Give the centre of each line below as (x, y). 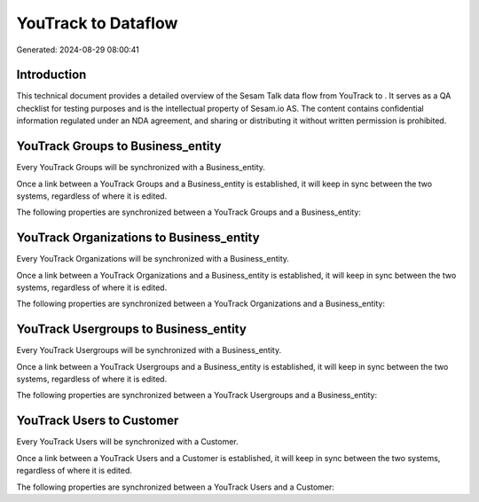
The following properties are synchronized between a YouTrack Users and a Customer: (175, 487)
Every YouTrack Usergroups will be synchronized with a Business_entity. (149, 350)
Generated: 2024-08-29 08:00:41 (78, 50)
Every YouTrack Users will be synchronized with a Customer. (127, 442)
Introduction (51, 75)
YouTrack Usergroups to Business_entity (132, 329)
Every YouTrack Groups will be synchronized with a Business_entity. (141, 168)
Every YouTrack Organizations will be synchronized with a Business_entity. (153, 259)
